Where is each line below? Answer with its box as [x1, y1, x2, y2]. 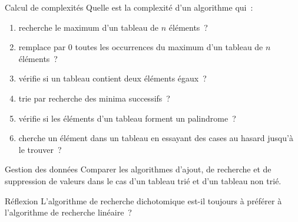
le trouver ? [18, 143, 62, 155]
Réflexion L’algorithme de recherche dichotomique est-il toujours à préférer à [5, 194, 282, 207]
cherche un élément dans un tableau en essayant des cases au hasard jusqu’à [18, 132, 293, 144]
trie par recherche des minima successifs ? [18, 92, 170, 104]
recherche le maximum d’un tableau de [18, 21, 159, 33]
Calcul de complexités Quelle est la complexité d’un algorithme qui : [5, 1, 253, 13]
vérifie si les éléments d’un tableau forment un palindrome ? [18, 112, 236, 124]
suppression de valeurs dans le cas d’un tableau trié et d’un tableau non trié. [5, 174, 282, 187]
